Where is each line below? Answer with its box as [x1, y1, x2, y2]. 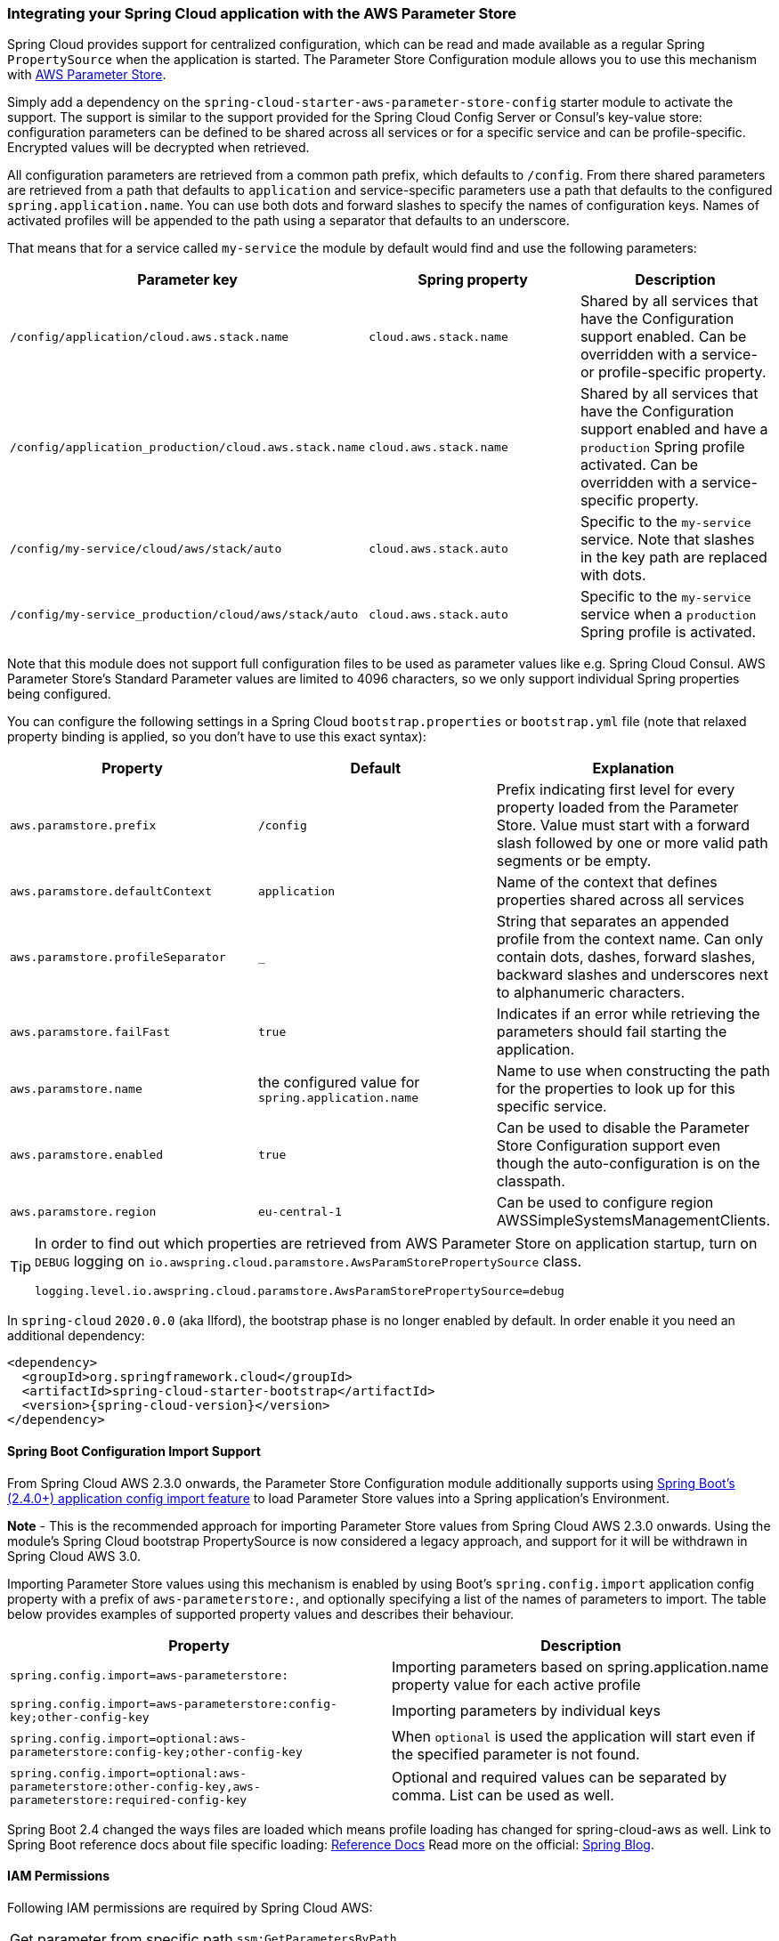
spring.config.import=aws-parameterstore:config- [10, 1696, 337, 1711]
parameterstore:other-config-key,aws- [10, 1779, 261, 1793]
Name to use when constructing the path [496, 1062, 770, 1080]
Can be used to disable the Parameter [496, 1119, 750, 1137]
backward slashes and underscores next [496, 966, 768, 984]
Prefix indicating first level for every [496, 780, 735, 799]
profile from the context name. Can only [496, 930, 764, 949]
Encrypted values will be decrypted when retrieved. [7, 140, 310, 156]
